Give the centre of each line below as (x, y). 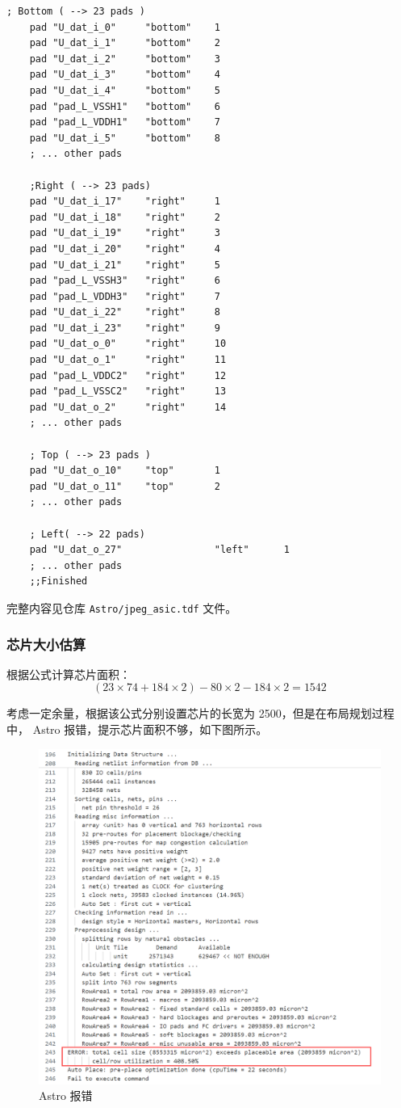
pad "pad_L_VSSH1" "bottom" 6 (125, 106)
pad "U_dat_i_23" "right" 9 (125, 328)
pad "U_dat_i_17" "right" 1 (125, 202)
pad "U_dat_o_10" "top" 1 (125, 471)
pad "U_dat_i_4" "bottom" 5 (125, 90)
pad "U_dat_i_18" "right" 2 (125, 217)
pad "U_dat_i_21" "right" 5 (125, 265)
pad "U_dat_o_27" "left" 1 (159, 550)
